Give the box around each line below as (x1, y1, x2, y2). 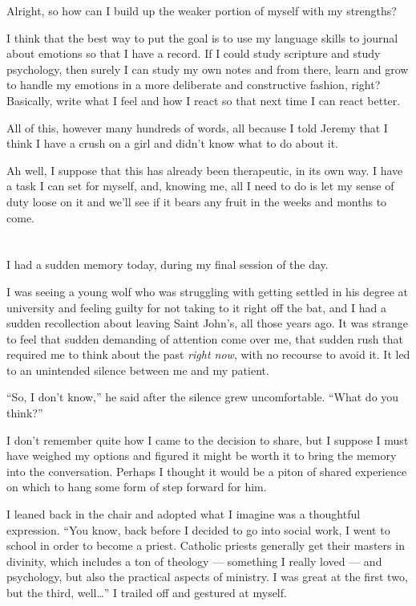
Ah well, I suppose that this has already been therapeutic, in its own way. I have (6, 161, 403, 178)
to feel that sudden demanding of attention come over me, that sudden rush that (6, 330, 403, 347)
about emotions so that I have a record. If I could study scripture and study (6, 45, 381, 62)
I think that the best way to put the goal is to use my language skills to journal (6, 29, 398, 46)
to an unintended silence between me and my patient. (6, 361, 269, 378)
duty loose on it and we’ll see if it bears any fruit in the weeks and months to (6, 193, 387, 209)
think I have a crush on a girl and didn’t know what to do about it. (6, 135, 338, 152)
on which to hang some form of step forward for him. (6, 478, 267, 495)
